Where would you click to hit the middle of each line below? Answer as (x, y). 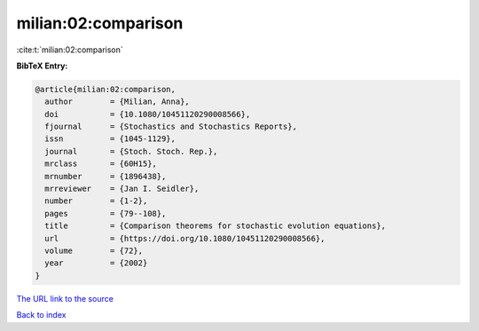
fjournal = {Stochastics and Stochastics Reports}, (171, 127)
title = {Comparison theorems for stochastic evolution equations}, (215, 226)
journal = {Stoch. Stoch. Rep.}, (131, 151)
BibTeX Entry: (42, 66)
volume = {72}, (94, 251)
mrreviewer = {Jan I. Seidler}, (122, 189)
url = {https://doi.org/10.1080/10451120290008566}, (185, 238)
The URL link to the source (65, 298)
